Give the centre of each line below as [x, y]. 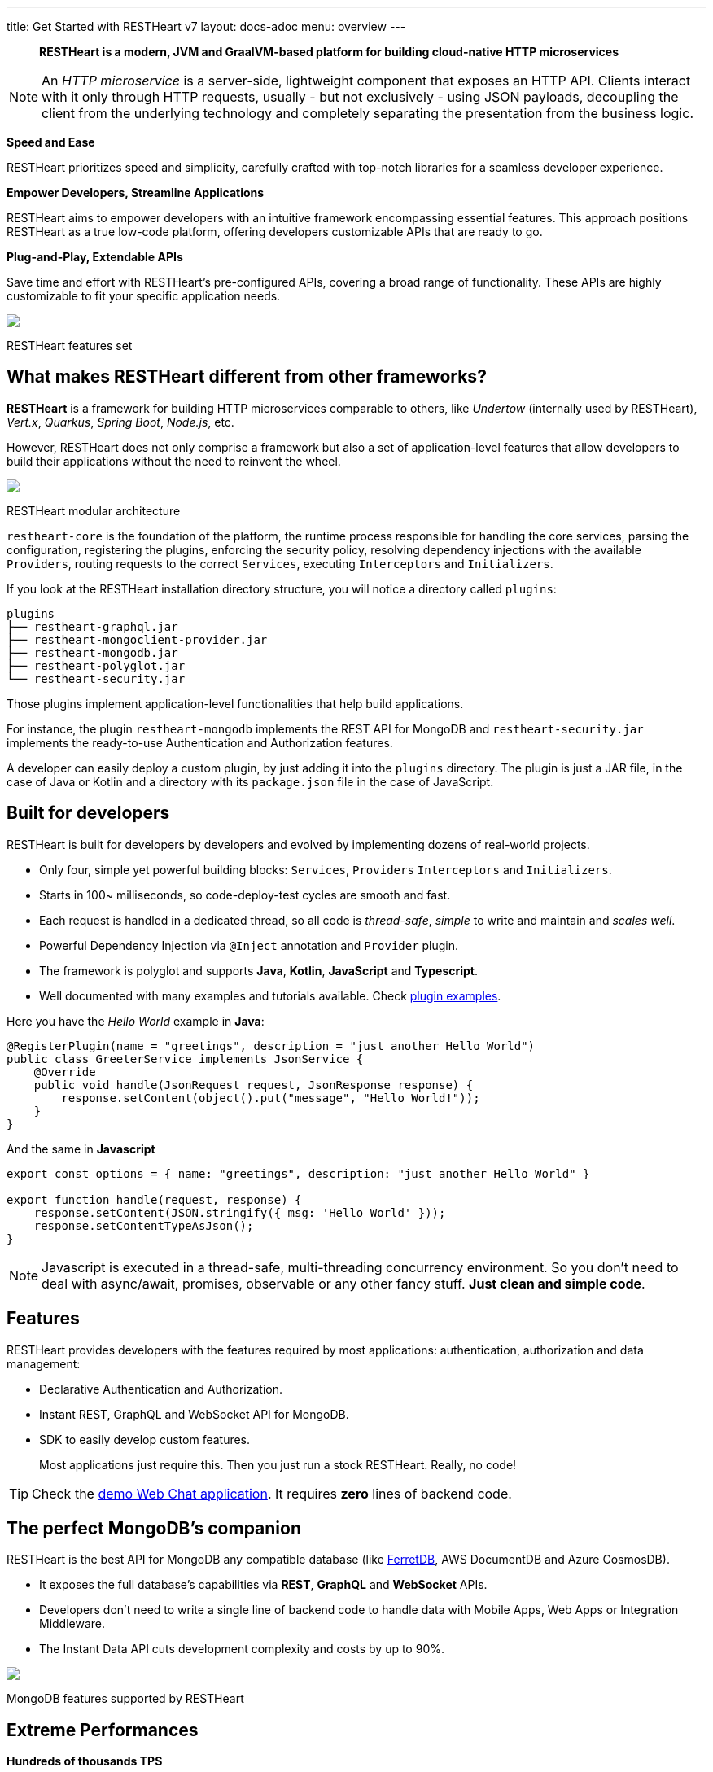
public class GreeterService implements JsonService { [185, 1059]
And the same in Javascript [81, 1149]
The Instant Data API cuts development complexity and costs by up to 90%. [242, 1649]
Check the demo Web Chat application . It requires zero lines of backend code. [272, 1493]
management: [44, 1363]
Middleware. [72, 1624]
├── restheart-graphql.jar [92, 626]
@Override [65, 1072]
